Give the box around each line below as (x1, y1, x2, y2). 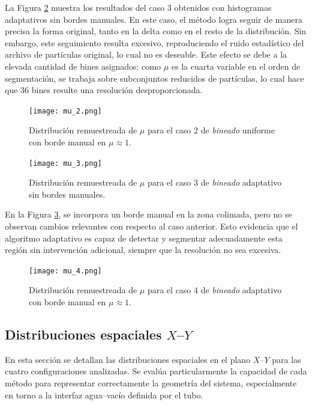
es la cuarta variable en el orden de (171, 59, 301, 72)
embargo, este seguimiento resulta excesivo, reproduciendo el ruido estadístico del (5, 36, 304, 49)
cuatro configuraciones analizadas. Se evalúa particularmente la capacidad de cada (5, 365, 307, 377)
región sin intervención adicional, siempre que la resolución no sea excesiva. (5, 243, 281, 256)
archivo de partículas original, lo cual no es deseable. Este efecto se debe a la (5, 48, 287, 61)
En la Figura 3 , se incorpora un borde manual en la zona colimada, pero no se (5, 208, 292, 221)
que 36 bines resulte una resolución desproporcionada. (5, 84, 203, 96)
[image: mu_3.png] (29, 159, 102, 168)
